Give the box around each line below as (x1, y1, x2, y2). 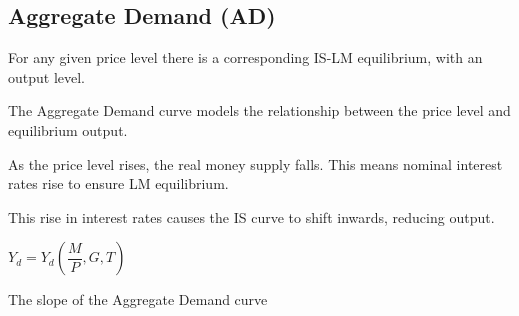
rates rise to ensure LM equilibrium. (8, 173, 229, 194)
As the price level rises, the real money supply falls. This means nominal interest (8, 153, 503, 174)
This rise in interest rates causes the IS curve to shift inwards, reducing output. (8, 206, 495, 227)
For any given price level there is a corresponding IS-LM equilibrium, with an (8, 47, 483, 68)
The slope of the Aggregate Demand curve (8, 289, 268, 310)
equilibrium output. (8, 119, 128, 140)
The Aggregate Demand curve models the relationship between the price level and (8, 100, 511, 121)
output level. (8, 66, 86, 87)
